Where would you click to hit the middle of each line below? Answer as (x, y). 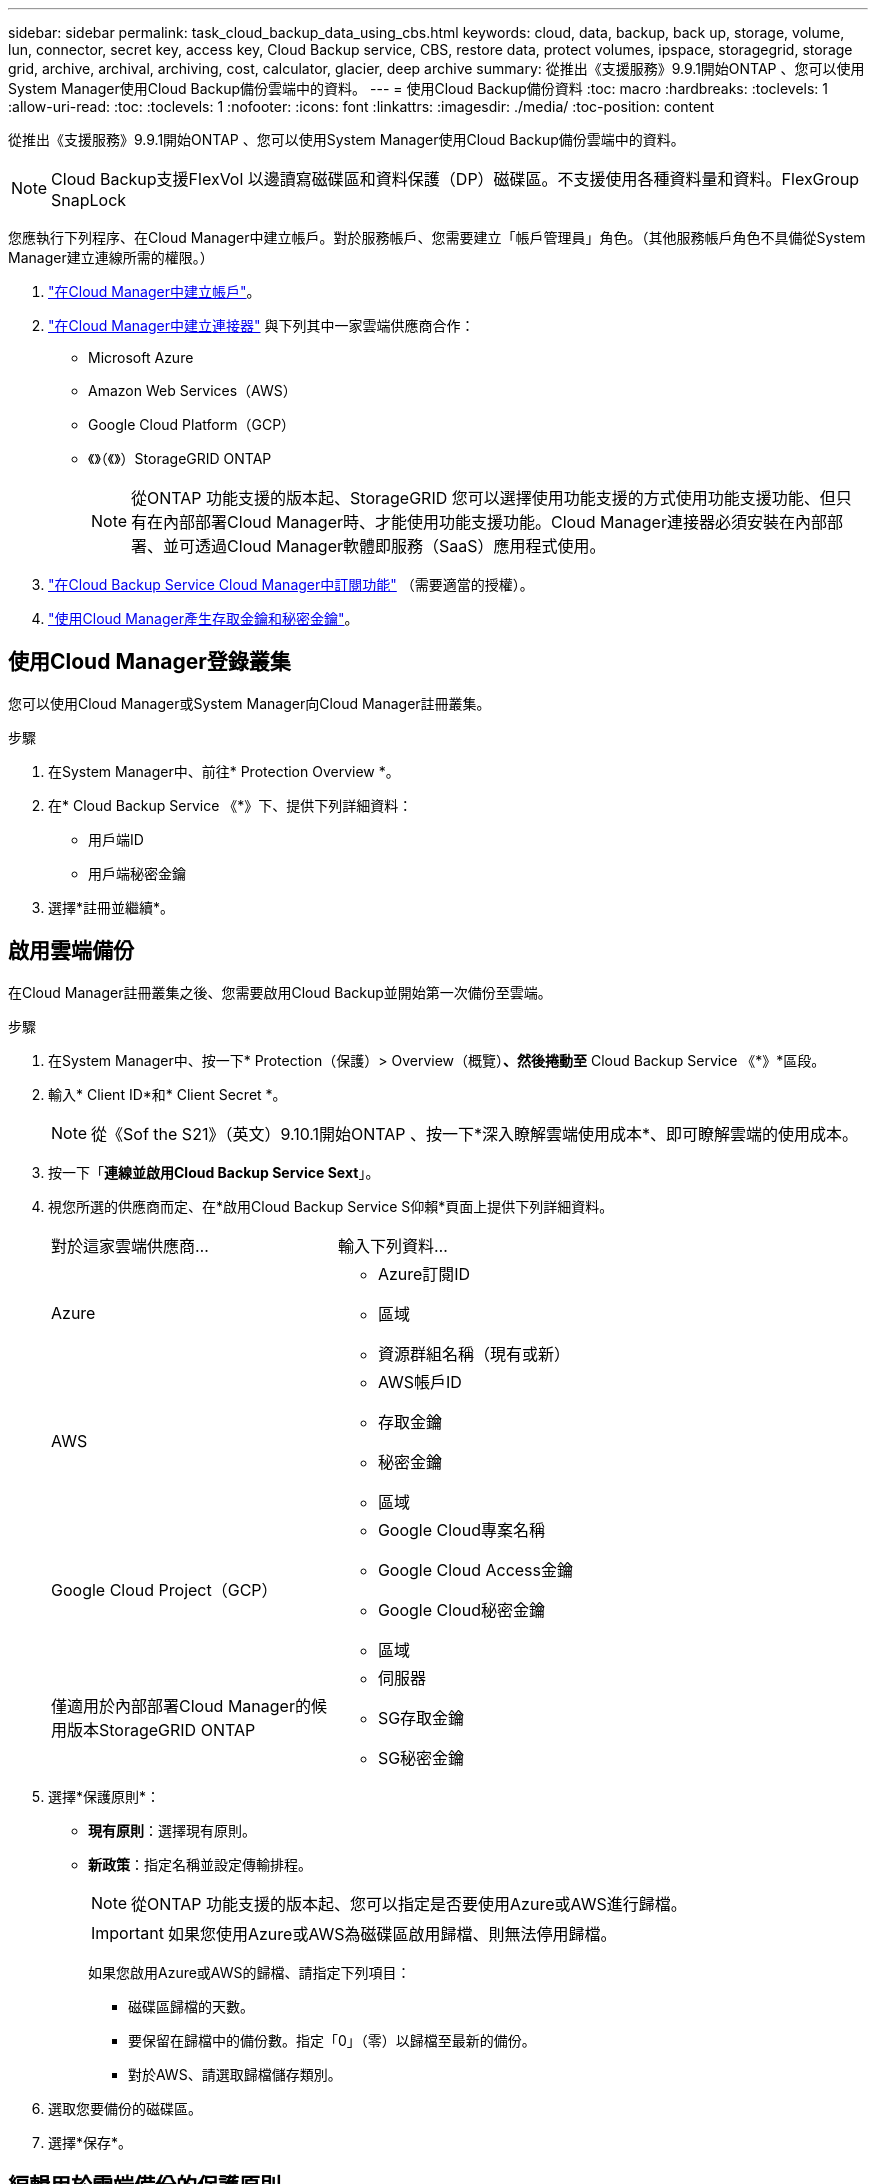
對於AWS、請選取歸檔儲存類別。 (235, 2074)
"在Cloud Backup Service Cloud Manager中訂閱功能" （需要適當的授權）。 (291, 584)
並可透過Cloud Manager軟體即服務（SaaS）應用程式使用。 (384, 546)
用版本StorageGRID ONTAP (153, 1729)
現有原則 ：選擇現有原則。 (172, 1830)
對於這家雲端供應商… (130, 1245)
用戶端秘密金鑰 (137, 873)
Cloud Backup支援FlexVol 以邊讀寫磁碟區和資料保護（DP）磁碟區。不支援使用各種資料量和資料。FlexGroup (455, 179)
